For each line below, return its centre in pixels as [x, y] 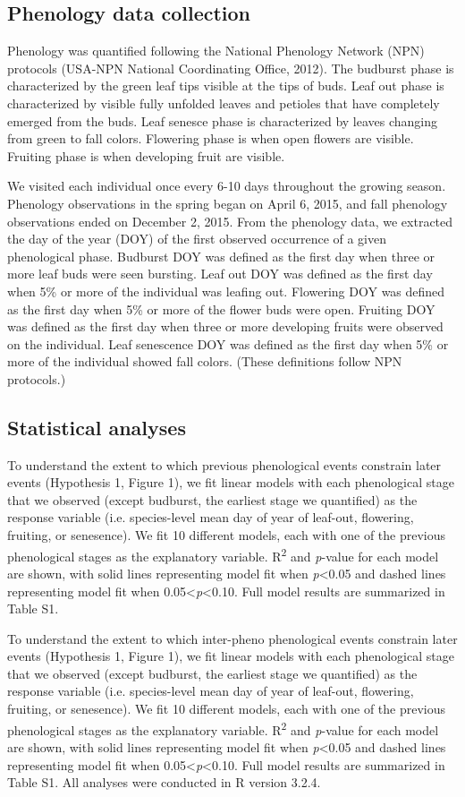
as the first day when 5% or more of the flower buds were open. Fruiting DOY [221, 309]
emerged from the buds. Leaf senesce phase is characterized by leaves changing [223, 120]
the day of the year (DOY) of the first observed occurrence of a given [197, 239]
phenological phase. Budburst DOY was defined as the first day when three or [221, 256]
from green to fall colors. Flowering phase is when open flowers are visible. [211, 138]
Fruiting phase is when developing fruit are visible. [146, 155]
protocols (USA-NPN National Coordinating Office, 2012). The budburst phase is [231, 68]
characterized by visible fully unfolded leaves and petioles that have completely [224, 103]
